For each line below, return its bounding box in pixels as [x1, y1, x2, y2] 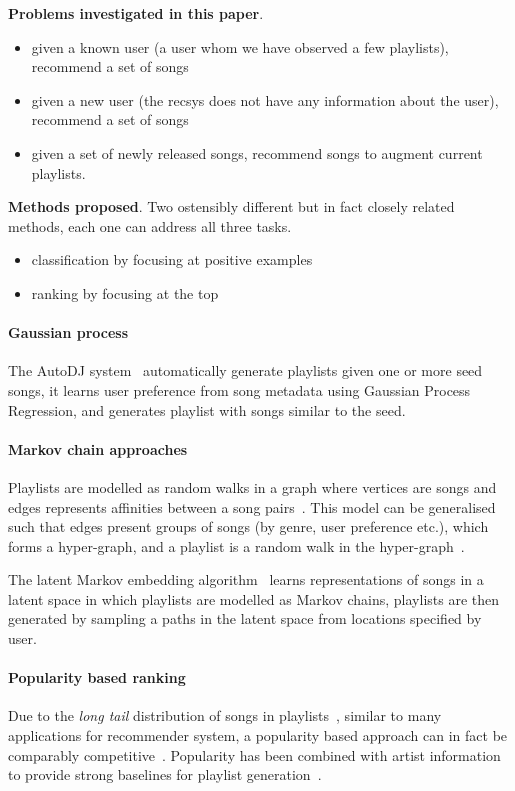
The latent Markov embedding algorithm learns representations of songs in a [8, 569, 484, 590]
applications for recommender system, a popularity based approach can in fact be [8, 725, 508, 746]
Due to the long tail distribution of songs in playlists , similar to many [8, 705, 442, 726]
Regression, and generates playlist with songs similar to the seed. [8, 399, 406, 420]
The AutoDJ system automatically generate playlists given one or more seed [8, 360, 483, 381]
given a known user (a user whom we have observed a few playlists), [31, 36, 449, 57]
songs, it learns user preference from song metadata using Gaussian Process [8, 379, 471, 400]
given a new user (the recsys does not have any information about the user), [31, 89, 499, 110]
